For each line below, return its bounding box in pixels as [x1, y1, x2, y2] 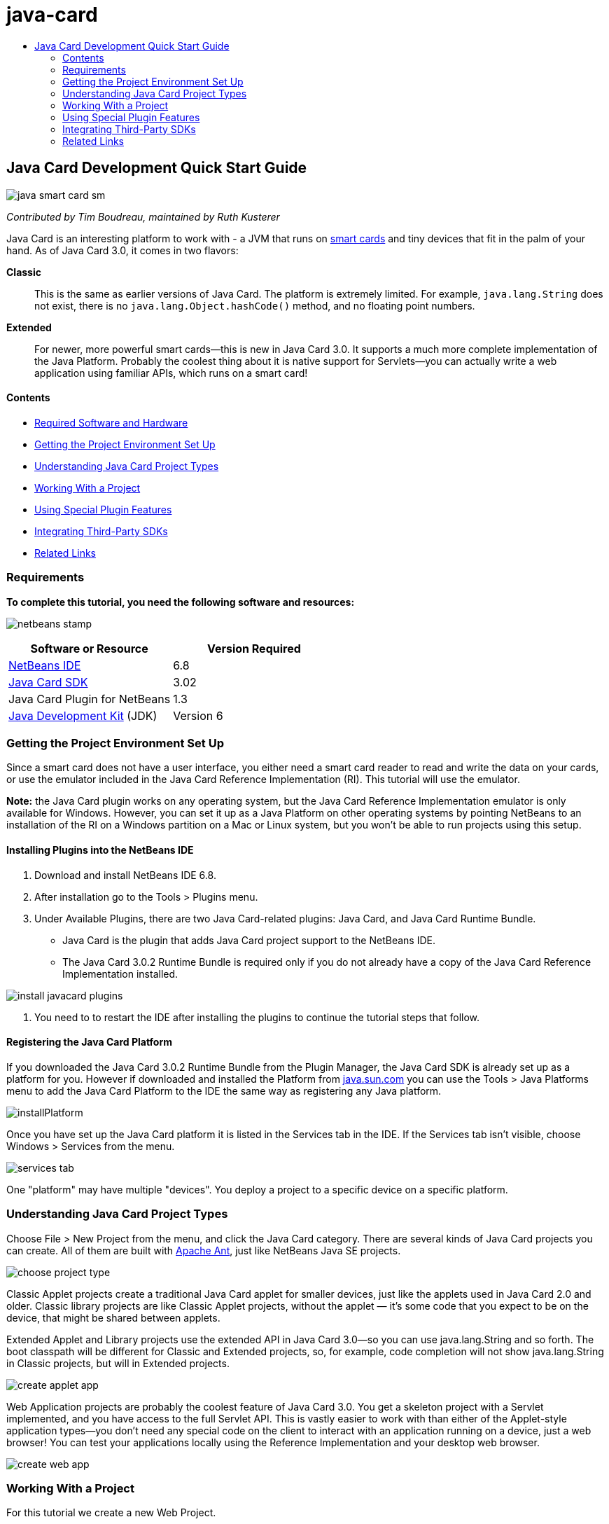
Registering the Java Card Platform [6, 1036, 173, 1048]
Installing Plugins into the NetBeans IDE [6, 843, 194, 856]
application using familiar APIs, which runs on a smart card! [34, 366, 308, 379]
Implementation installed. [62, 967, 178, 980]
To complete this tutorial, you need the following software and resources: [6, 595, 355, 608]
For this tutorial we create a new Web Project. [6, 1506, 216, 1519]
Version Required [206, 641, 301, 656]
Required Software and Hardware [34, 416, 188, 429]
